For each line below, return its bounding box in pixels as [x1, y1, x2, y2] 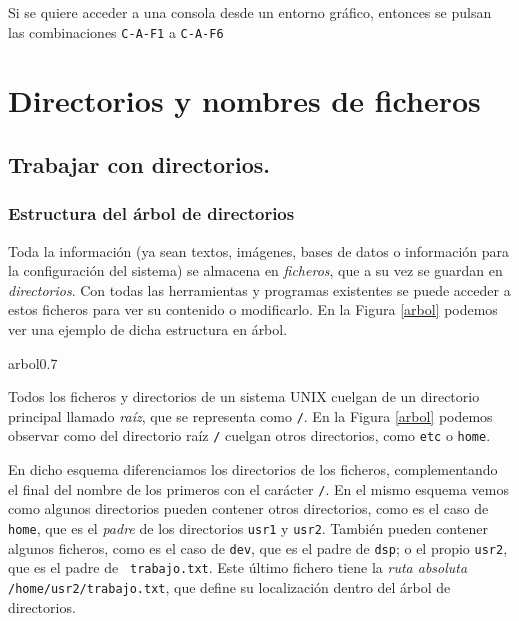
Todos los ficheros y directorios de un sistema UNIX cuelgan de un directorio [8, 386, 480, 407]
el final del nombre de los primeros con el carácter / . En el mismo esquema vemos [8, 478, 509, 499]
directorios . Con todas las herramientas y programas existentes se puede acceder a [8, 279, 511, 300]
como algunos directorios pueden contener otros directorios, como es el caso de [8, 498, 489, 519]
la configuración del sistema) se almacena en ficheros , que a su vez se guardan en [8, 260, 503, 281]
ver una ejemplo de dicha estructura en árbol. [8, 319, 288, 339]
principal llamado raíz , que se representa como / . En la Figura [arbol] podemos [8, 405, 493, 426]
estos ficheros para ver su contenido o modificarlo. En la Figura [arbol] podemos [8, 299, 498, 320]
